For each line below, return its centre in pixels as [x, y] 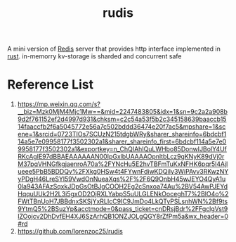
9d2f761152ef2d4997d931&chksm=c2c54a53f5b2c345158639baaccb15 [122, 119]
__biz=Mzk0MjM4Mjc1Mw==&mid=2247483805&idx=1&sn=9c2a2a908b [123, 112]
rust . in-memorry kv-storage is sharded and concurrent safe [94, 56]
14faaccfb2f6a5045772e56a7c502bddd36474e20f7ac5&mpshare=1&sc [122, 127]
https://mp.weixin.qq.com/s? [59, 104]
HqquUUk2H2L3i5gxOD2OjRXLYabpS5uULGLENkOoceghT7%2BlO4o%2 [123, 194]
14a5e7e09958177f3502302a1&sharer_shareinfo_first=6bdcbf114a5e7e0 [122, 141]
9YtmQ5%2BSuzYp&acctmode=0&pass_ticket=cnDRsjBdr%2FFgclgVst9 [123, 209]
